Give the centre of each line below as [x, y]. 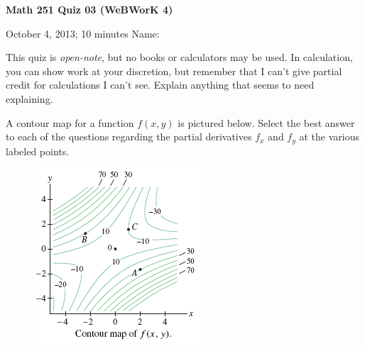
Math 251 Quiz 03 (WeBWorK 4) [89, 9]
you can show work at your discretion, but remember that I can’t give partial [174, 71]
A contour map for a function [70, 122]
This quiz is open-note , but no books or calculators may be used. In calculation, [179, 57]
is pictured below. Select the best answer [266, 122]
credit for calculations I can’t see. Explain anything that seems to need [160, 85]
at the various [329, 136]
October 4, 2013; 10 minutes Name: [83, 33]
